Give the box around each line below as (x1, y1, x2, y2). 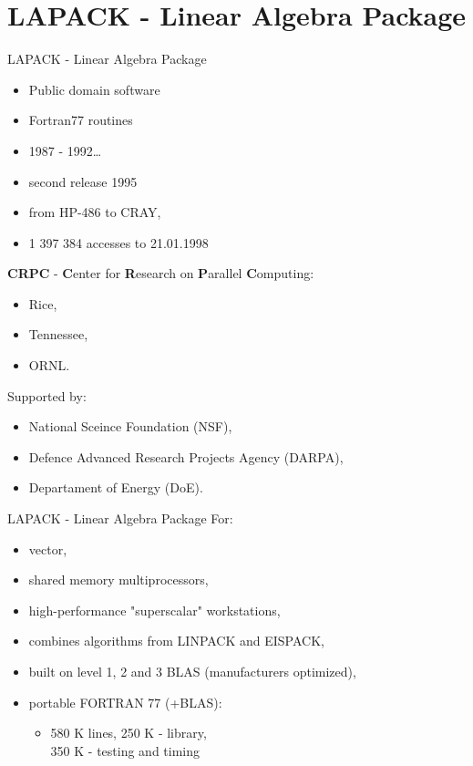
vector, (28, 539, 67, 558)
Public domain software (28, 79, 160, 98)
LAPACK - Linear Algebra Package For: (7, 509, 233, 528)
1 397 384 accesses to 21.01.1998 (28, 233, 209, 252)
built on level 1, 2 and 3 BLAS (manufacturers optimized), (28, 662, 356, 680)
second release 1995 (28, 171, 138, 191)
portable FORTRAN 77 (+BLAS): (28, 692, 222, 711)
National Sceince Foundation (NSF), (28, 417, 232, 436)
